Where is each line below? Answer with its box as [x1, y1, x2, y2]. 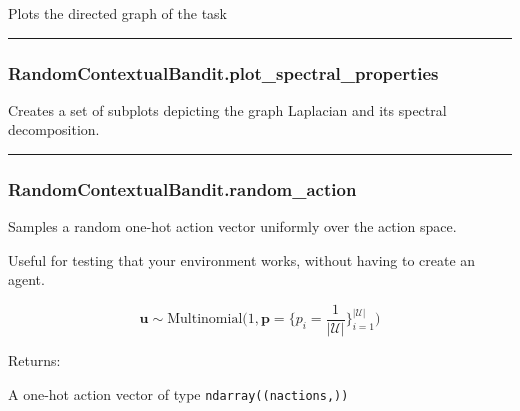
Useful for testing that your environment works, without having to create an [8, 249, 476, 270]
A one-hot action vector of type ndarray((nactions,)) [8, 383, 349, 404]
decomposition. [8, 119, 100, 140]
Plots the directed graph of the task [8, 3, 227, 23]
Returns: [8, 350, 61, 371]
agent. [8, 269, 45, 290]
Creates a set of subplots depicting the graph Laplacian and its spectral [8, 99, 447, 120]
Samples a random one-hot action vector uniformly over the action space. [8, 216, 457, 237]
